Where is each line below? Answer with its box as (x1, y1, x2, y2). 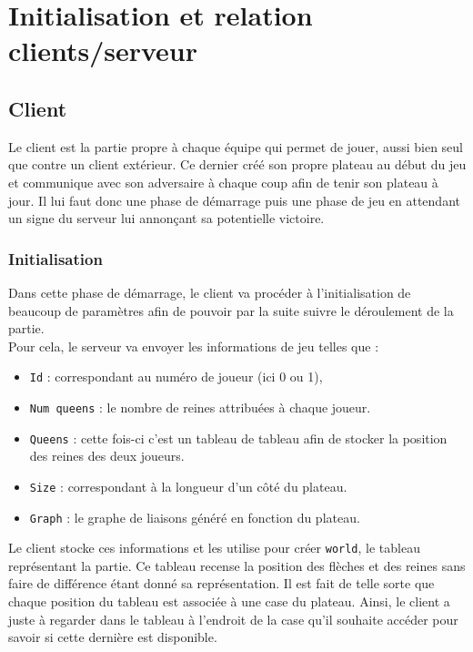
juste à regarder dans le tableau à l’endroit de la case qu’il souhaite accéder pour (8, 609, 458, 628)
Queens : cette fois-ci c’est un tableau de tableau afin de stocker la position (29, 428, 448, 447)
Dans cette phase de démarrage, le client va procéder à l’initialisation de (8, 282, 411, 301)
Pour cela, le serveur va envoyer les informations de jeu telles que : (8, 336, 379, 355)
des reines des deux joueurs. (29, 446, 185, 465)
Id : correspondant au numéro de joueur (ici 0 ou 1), (29, 367, 323, 386)
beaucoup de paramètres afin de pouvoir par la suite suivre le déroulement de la (8, 301, 454, 320)
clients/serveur (8, 32, 198, 69)
